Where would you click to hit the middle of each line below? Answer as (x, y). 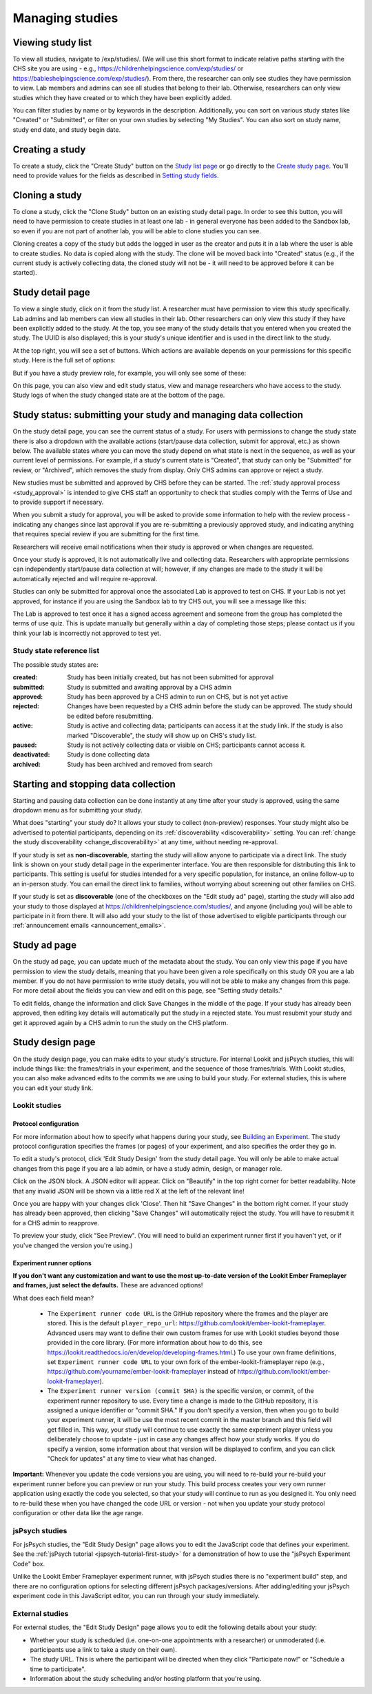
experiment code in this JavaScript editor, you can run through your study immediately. (136, 1596)
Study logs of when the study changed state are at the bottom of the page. (119, 395)
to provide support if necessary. (58, 502)
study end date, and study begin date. (66, 129)
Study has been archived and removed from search (140, 764)
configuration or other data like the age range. (78, 1512)
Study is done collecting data (108, 754)
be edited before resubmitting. (110, 716)
